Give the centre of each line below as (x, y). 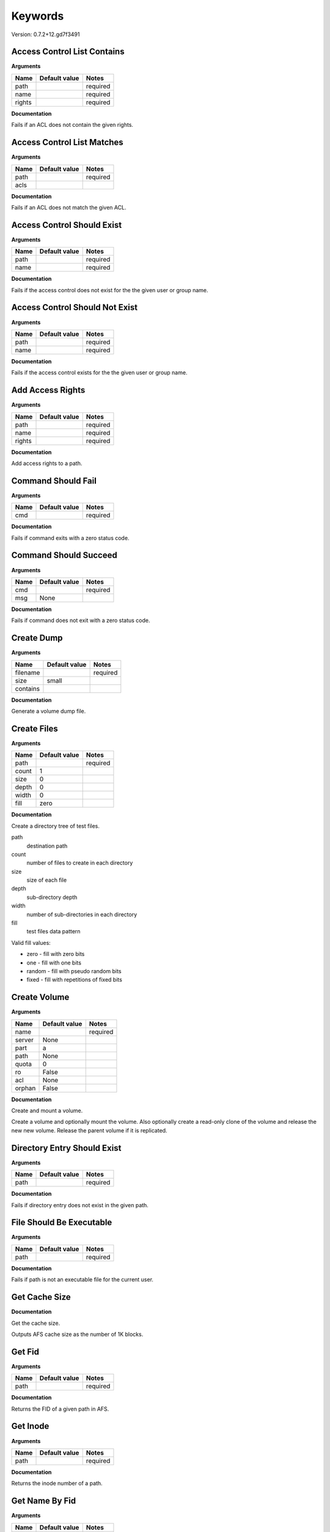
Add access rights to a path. (47, 463)
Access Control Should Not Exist (74, 307)
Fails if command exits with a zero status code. (70, 538)
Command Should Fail (54, 481)
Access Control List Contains (68, 52)
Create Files (35, 728)
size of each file (47, 880)
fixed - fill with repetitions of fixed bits (74, 980)
